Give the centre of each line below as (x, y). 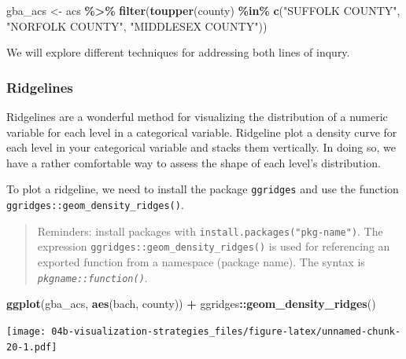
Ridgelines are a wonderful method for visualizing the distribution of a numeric (197, 116)
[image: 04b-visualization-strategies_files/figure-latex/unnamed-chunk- (204, 331)
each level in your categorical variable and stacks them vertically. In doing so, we (201, 147)
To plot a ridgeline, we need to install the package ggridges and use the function (203, 189)
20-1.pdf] (32, 347)
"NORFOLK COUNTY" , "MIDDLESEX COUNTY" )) (137, 26)
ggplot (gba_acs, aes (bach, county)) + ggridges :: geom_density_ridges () (191, 304)
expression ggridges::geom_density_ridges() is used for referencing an (214, 246)
